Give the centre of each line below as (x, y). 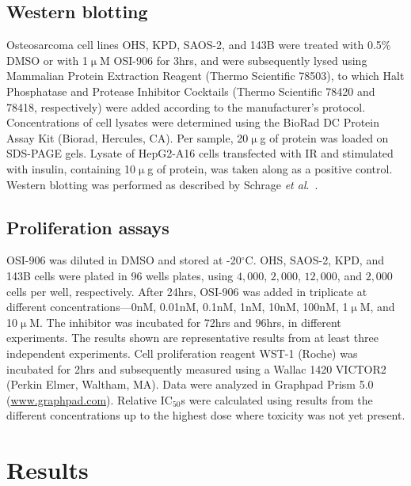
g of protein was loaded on (324, 137)
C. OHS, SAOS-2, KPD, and (314, 260)
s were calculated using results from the (277, 399)
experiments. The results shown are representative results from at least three (192, 338)
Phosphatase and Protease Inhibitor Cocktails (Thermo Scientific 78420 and (191, 91)
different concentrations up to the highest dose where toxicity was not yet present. (206, 415)
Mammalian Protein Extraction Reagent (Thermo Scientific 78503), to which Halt (205, 76)
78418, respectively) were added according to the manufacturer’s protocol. (186, 106)
